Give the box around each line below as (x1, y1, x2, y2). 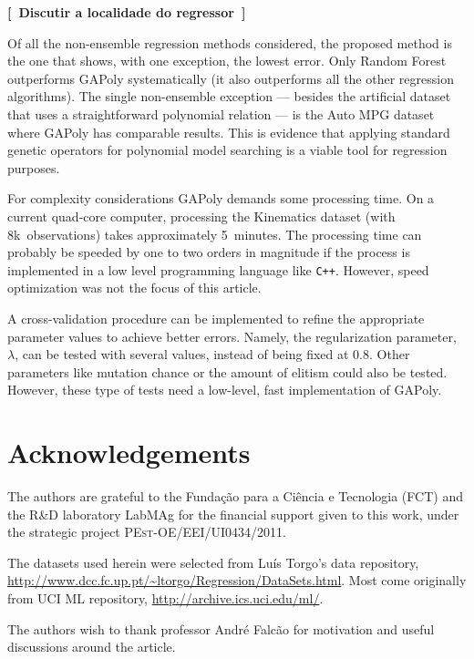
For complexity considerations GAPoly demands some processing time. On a (7, 189, 435, 208)
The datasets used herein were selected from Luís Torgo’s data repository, (7, 552, 419, 571)
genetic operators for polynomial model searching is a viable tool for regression (7, 140, 448, 160)
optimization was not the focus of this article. (7, 278, 262, 297)
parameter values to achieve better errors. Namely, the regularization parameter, (7, 326, 457, 345)
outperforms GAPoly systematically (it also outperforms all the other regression (7, 68, 454, 88)
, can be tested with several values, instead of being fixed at (15, 345, 349, 364)
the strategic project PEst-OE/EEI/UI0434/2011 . (7, 522, 287, 541)
